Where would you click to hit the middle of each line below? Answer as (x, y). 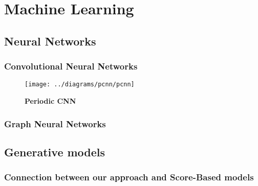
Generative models (55, 152)
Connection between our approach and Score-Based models (129, 177)
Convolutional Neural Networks (71, 66)
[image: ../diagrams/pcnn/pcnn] (80, 85)
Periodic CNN (50, 101)
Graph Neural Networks (55, 123)
